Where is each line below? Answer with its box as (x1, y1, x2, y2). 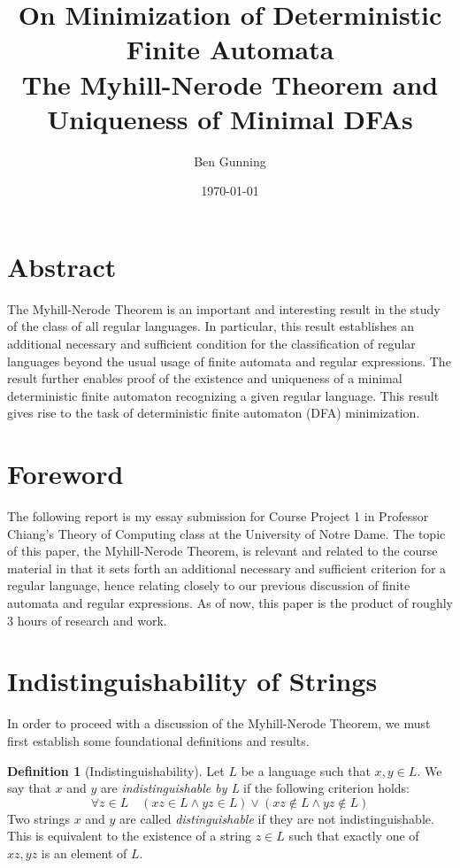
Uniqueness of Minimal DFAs (47, 100, 413, 136)
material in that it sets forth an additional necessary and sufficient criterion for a (7, 558, 447, 577)
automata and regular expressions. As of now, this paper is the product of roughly (7, 594, 453, 612)
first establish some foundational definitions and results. (7, 731, 310, 749)
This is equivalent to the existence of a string (7, 826, 252, 845)
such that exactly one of (288, 826, 419, 845)
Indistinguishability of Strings (7, 663, 378, 699)
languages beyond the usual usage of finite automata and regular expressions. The (7, 351, 451, 370)
